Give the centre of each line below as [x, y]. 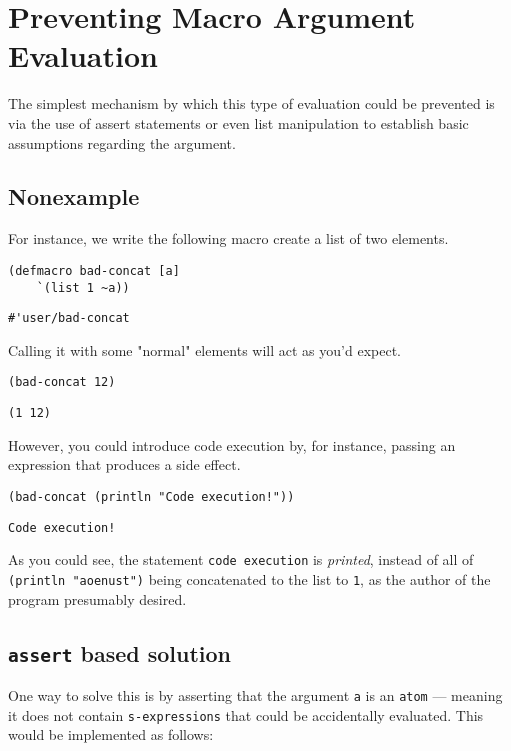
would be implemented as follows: [111, 734]
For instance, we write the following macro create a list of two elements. [228, 238]
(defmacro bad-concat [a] [94, 270]
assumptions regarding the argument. [122, 142]
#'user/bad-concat [69, 318]
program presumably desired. [97, 598]
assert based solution [120, 652]
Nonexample [74, 196]
